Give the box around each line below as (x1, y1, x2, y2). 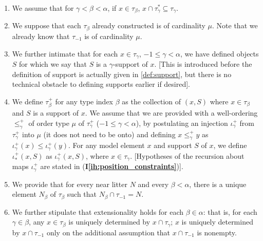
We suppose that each (12, 20, 81, 31)
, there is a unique (189, 178, 247, 189)
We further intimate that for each (12, 48, 118, 59)
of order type (28, 117, 69, 128)
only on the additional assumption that (46, 227, 171, 237)
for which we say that (19, 58, 87, 69)
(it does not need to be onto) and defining (43, 128, 176, 139)
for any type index (55, 96, 114, 106)
